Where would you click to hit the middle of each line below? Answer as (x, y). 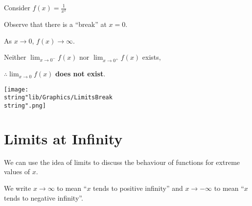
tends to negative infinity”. (44, 197)
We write (18, 188)
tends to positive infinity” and (138, 188)
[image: (16, 89)
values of (17, 172)
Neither (15, 57)
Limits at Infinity (63, 138)
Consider (17, 7)
